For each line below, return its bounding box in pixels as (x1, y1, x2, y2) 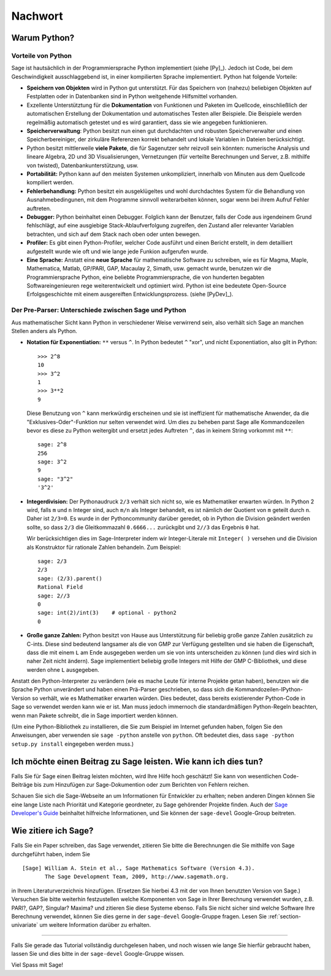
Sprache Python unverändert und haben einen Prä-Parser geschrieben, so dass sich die (11, 686, 234, 693)
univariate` (11, 921, 39, 929)
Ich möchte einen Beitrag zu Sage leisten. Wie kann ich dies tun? (11, 756, 264, 766)
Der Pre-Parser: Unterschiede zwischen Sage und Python (11, 306, 186, 315)
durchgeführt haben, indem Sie (11, 850, 90, 857)
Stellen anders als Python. (11, 328, 78, 334)
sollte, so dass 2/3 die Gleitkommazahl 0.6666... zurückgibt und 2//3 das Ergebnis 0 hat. (26, 523, 261, 531)
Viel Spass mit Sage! (11, 961, 64, 969)
